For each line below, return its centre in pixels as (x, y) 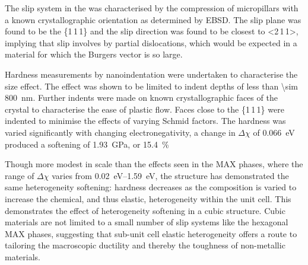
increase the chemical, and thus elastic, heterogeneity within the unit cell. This (148, 198)
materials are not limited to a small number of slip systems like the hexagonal (147, 222)
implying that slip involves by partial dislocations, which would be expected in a (151, 42)
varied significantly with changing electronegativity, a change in (120, 132)
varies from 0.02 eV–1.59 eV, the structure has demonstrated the (170, 175)
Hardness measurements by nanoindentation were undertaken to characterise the (151, 74)
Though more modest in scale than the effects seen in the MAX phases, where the (154, 164)
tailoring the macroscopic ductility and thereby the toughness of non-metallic (145, 245)
